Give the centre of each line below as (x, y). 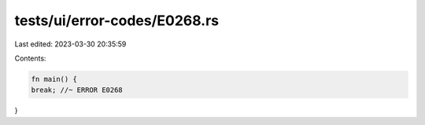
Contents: (30, 58)
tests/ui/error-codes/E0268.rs (117, 20)
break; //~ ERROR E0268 (77, 90)
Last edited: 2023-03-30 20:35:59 (70, 44)
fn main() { (54, 79)
